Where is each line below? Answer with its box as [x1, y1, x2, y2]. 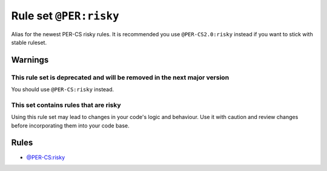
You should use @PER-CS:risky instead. [11, 86, 114, 93]
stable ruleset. [11, 39, 47, 46]
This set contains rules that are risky [11, 100, 121, 109]
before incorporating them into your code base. [11, 121, 130, 129]
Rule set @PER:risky [11, 9, 119, 22]
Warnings [11, 54, 49, 65]
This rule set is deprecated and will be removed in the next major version [11, 73, 230, 82]
